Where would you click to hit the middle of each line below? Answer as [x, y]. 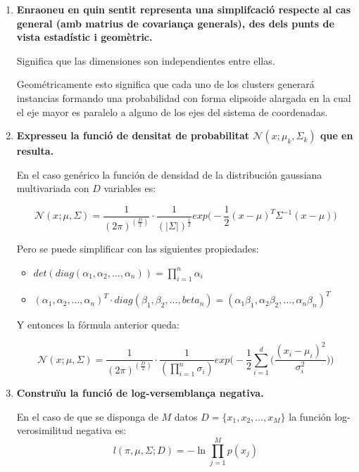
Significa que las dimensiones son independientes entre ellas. [146, 60]
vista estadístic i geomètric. [84, 37]
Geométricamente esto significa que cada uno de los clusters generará [165, 84]
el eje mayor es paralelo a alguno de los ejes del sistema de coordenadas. [172, 111]
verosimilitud [45, 430]
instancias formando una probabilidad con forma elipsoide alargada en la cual [184, 97]
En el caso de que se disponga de [87, 416]
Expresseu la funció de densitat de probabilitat [133, 135]
